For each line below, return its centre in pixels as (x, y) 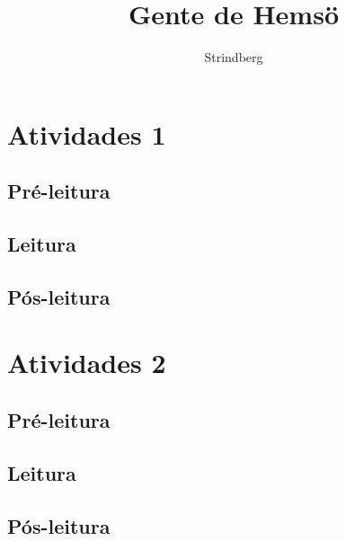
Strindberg (234, 57)
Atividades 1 (87, 133)
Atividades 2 (87, 363)
